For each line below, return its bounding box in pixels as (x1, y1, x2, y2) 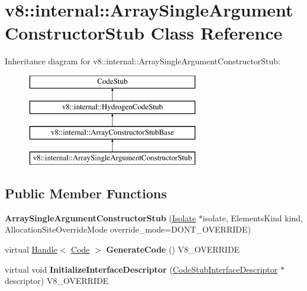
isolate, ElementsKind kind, (202, 211, 303, 224)
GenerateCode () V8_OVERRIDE (106, 243, 240, 256)
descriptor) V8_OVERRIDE (5, 274, 109, 287)
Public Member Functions (5, 184, 167, 202)
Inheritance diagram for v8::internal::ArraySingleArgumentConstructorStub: (5, 55, 281, 67)
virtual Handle (5, 243, 57, 256)
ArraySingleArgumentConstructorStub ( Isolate (5, 211, 196, 224)
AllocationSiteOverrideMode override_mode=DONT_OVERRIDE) (5, 223, 251, 236)
